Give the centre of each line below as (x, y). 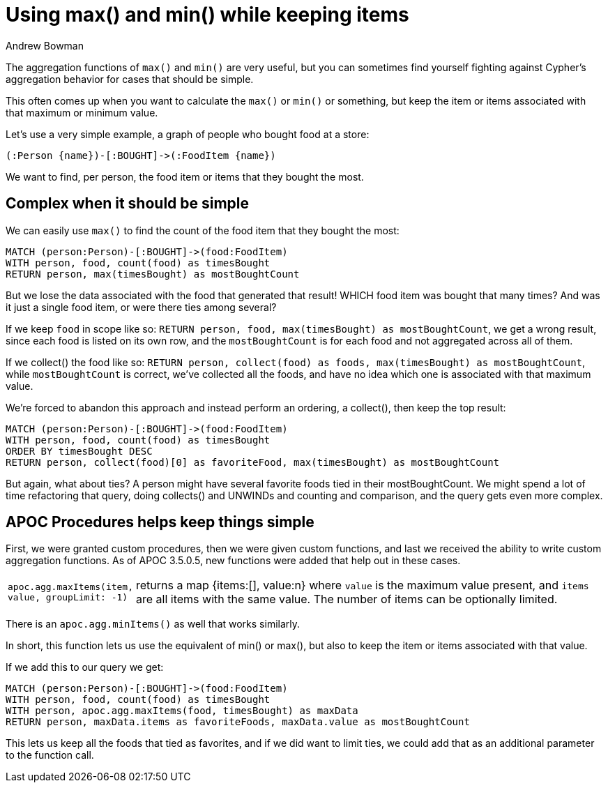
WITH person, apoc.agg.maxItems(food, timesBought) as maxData (182, 711)
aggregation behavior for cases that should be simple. (130, 79)
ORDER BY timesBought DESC (79, 451)
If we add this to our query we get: (85, 667)
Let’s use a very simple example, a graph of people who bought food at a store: (188, 134)
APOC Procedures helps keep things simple (160, 522)
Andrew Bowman (45, 45)
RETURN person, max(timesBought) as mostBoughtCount (153, 274)
